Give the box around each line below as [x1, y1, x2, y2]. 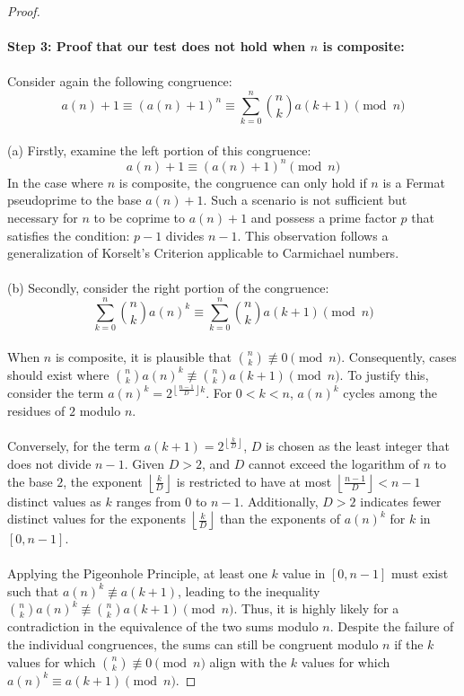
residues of [7, 401, 66, 419]
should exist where [7, 365, 109, 383]
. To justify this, [339, 365, 429, 383]
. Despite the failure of [329, 617, 454, 636]
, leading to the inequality [178, 581, 320, 600]
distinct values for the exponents [7, 509, 186, 528]
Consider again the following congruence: [7, 72, 232, 91]
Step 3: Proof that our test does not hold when [7, 37, 306, 56]
